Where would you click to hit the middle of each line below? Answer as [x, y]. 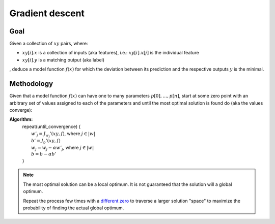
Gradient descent [47, 13]
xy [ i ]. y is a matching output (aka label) [63, 60]
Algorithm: [21, 119]
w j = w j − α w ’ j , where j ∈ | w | [63, 148]
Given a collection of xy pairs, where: [49, 44]
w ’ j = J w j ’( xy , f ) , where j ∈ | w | [63, 135]
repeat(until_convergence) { [51, 126]
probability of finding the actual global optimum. [74, 208]
